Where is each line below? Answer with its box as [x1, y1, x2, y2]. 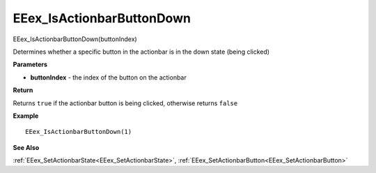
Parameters [13, 60, 48, 69]
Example [13, 112, 39, 120]
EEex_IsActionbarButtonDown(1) [25, 128, 132, 136]
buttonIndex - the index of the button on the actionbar [30, 73, 187, 82]
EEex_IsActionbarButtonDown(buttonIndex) [13, 35, 137, 43]
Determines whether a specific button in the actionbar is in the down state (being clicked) [13, 47, 270, 56]
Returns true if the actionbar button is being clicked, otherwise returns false [13, 98, 238, 107]
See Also [13, 143, 40, 151]
